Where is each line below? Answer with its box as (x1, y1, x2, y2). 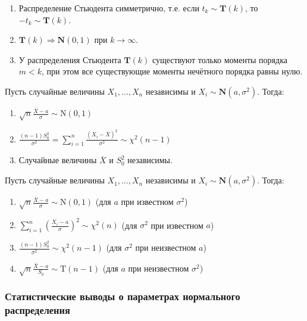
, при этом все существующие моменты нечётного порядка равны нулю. (42, 65, 303, 77)
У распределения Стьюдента (18, 53, 121, 66)
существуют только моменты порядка (152, 53, 287, 66)
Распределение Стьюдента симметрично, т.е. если (18, 2, 199, 14)
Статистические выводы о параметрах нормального (5, 289, 240, 304)
